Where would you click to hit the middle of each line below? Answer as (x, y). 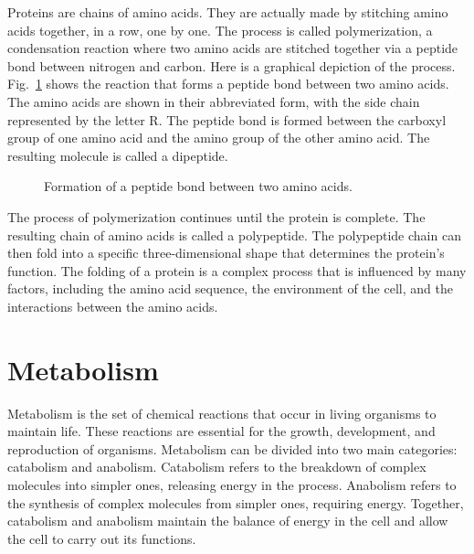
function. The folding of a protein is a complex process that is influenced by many (237, 270)
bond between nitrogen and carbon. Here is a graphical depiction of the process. (232, 65)
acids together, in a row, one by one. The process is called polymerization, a (220, 30)
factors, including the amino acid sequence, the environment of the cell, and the (230, 288)
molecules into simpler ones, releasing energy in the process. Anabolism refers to (232, 485)
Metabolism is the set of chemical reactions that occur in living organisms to (222, 413)
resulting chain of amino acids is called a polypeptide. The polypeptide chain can (234, 234)
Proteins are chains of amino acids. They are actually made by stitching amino (228, 12)
